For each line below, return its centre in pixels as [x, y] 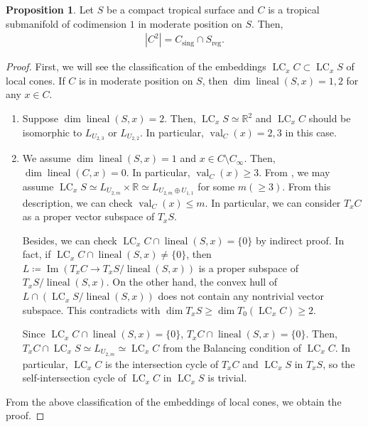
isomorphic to [52, 132]
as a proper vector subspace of [88, 216]
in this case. [311, 132]
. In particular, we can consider [273, 202]
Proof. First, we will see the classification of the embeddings [136, 66]
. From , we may [294, 172]
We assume [47, 158]
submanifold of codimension [66, 23]
